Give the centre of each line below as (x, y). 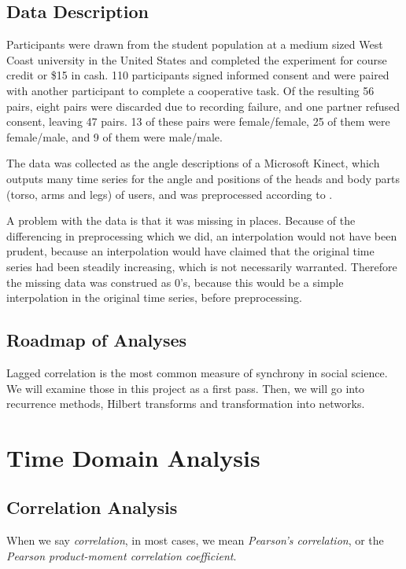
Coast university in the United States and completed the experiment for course (197, 59)
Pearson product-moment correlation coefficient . (122, 555)
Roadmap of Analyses (97, 340)
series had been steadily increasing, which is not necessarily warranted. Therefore (202, 266)
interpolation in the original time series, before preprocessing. (154, 297)
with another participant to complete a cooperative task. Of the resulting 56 (190, 90)
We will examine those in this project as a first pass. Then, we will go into (186, 388)
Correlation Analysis (92, 507)
